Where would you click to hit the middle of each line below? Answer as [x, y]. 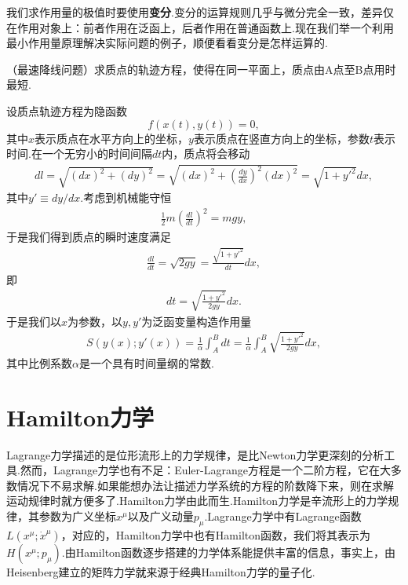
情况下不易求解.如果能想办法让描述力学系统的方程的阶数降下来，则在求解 [205, 485]
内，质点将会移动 [206, 154]
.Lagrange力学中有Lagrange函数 [283, 516]
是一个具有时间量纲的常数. [146, 362]
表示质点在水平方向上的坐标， [112, 138]
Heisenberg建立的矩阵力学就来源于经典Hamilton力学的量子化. [161, 571]
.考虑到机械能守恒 [126, 197]
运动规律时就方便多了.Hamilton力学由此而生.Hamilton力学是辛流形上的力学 [197, 501]
